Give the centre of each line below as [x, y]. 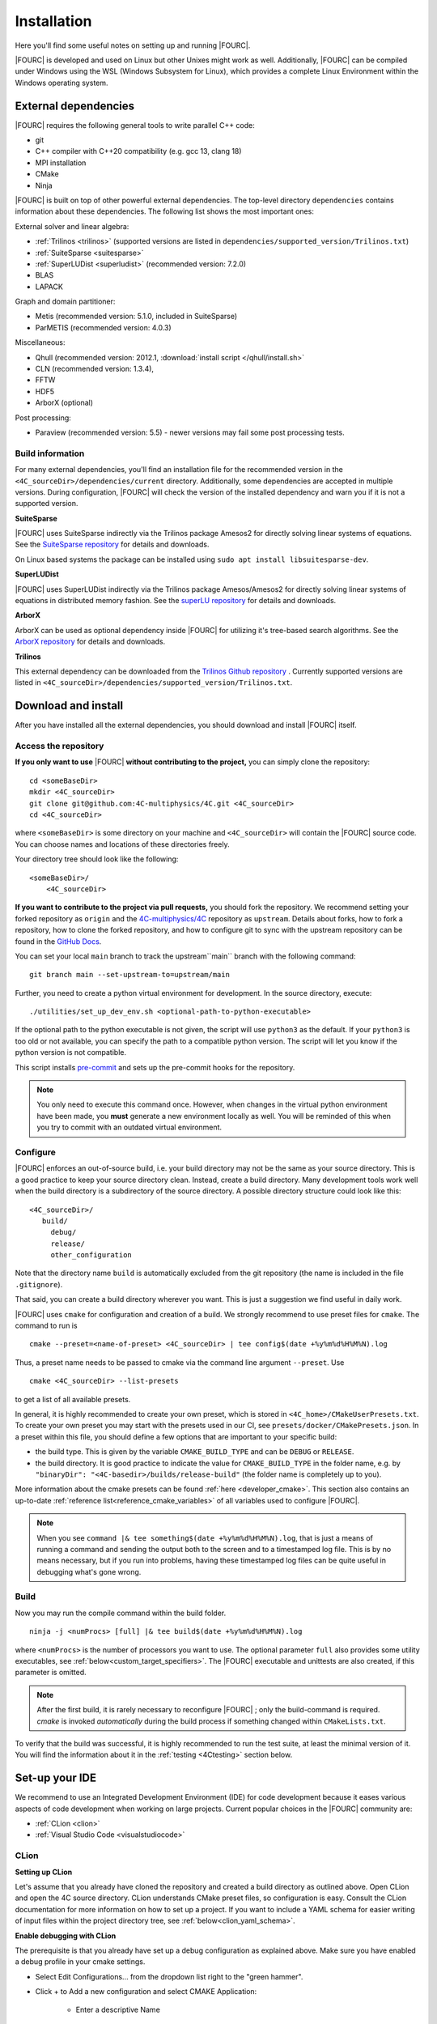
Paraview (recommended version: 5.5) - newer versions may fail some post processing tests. [190, 432]
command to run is [46, 1326]
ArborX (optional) [64, 403]
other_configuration [91, 1255]
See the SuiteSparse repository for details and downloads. [112, 544]
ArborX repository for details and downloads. [90, 642]
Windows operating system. [62, 83]
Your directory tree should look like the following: [97, 859]
